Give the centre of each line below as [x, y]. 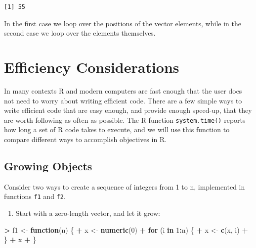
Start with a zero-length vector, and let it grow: [88, 213]
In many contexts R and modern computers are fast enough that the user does [123, 90]
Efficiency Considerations [92, 67]
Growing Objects [48, 166]
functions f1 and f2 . [35, 196]
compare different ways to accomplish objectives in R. [85, 139]
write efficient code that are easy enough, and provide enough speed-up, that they [128, 110]
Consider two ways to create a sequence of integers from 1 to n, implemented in [125, 186]
